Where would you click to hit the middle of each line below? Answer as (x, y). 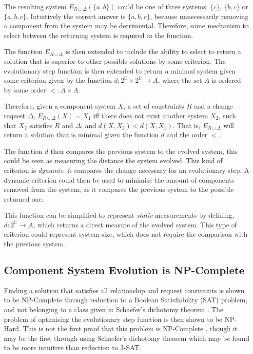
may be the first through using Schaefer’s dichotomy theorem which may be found (127, 338)
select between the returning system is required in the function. (98, 35)
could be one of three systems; (163, 6)
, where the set (180, 80)
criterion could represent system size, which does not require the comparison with (126, 234)
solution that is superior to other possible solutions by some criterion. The (115, 61)
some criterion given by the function (58, 80)
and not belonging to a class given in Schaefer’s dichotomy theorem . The (114, 309)
